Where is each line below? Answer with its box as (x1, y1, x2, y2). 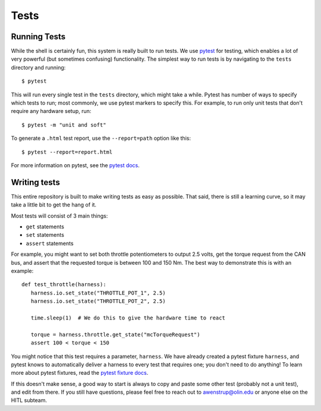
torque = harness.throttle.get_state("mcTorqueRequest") (30, 331, 200, 338)
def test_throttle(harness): (21, 281, 106, 288)
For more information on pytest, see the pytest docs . (11, 161, 140, 169)
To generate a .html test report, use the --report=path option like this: (11, 134, 191, 142)
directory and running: (11, 64, 66, 71)
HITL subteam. (11, 397, 48, 404)
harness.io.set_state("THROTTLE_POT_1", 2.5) (30, 289, 166, 296)
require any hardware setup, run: (11, 108, 92, 115)
